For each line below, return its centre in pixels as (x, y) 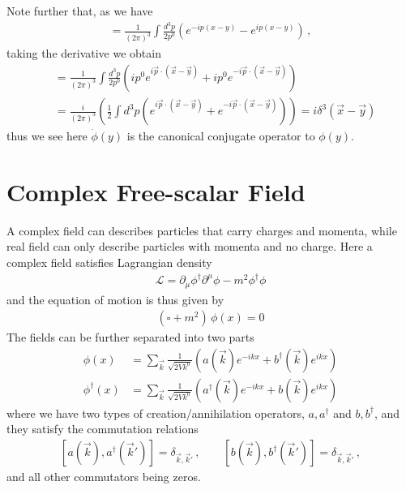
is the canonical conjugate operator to (221, 136)
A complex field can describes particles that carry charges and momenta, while (202, 230)
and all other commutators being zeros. (104, 477)
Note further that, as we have (80, 11)
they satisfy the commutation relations (103, 429)
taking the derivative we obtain (84, 53)
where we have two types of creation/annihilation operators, (156, 413)
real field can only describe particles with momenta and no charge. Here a (190, 246)
